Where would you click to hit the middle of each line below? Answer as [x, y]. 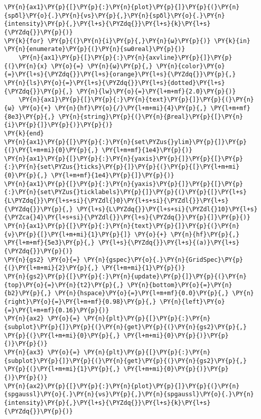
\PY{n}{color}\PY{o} [190, 66]
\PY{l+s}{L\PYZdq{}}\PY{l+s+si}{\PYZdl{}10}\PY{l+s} [167, 209]
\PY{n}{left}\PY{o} [192, 301]
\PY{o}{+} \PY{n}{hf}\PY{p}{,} [187, 234]
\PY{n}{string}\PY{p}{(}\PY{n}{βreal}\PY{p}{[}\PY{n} [151, 117]
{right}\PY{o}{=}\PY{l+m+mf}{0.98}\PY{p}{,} [80, 301]
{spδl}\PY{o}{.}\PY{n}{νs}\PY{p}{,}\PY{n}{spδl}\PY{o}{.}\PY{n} [115, 15]
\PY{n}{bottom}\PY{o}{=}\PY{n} [180, 285]
